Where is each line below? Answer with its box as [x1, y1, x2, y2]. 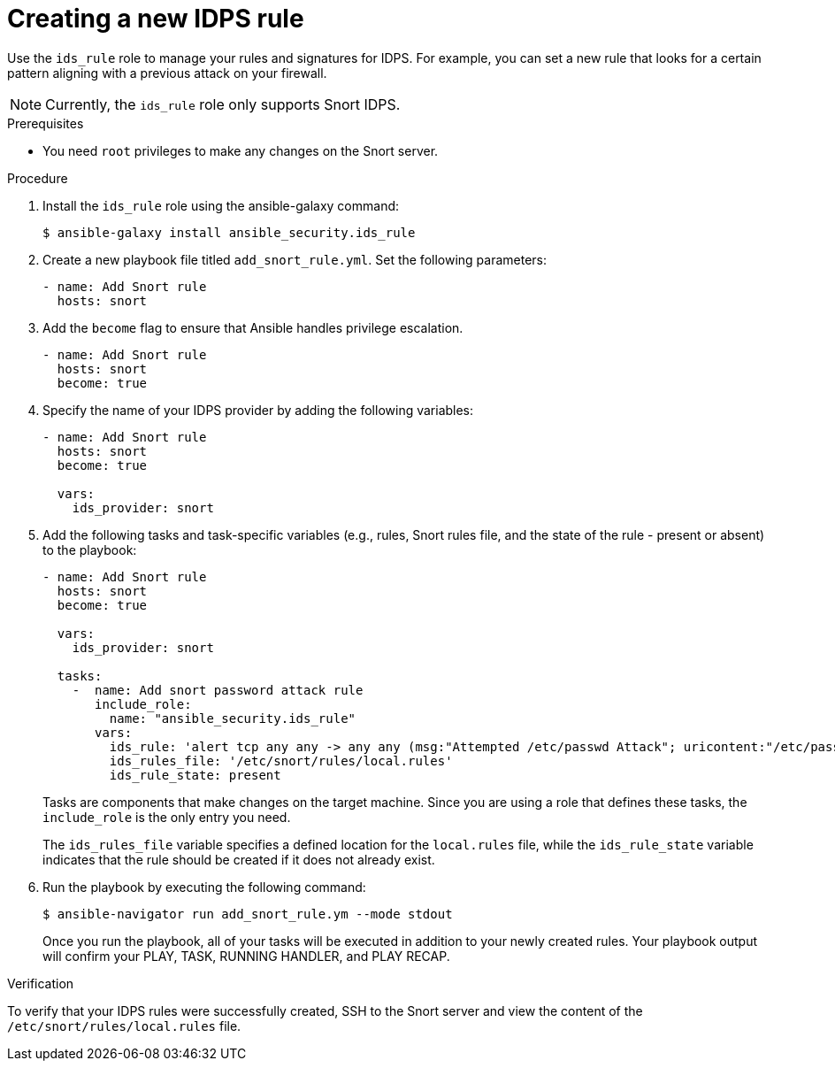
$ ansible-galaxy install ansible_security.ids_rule [42, 225, 416, 240]
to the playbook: [42, 542, 137, 557]
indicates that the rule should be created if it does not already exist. [42, 851, 435, 867]
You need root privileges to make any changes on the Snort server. [42, 142, 439, 158]
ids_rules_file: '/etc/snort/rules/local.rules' [109, 753, 453, 768]
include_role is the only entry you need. [42, 809, 291, 825]
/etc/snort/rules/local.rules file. [7, 1018, 241, 1033]
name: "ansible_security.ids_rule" [109, 711, 356, 726]
